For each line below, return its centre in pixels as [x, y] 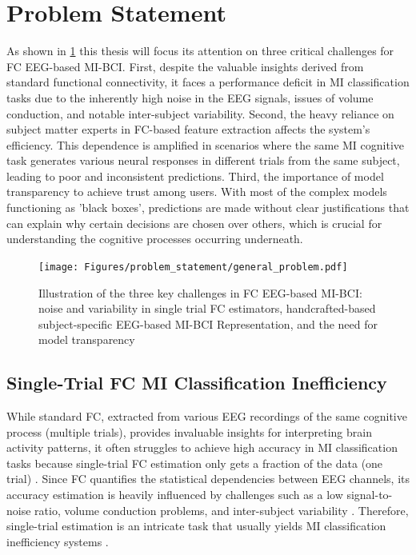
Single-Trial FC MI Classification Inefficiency [197, 383]
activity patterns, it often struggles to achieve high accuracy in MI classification [202, 447]
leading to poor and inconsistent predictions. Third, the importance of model [195, 176]
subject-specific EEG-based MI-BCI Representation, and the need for [208, 323]
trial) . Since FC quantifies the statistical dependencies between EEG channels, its [208, 479]
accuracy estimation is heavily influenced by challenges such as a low [175, 495]
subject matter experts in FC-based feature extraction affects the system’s [188, 129]
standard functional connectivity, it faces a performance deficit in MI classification [208, 82]
